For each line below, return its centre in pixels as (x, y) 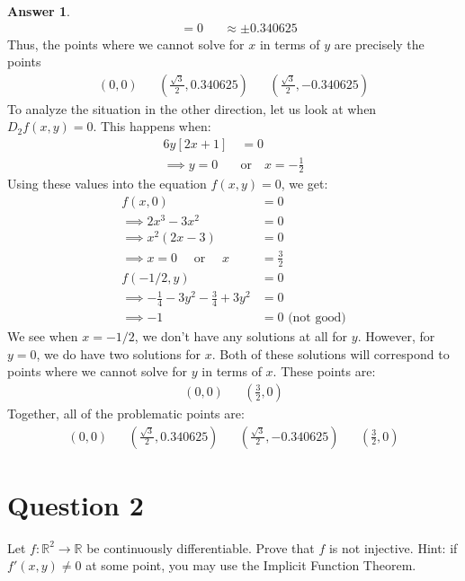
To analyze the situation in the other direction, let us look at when (192, 108)
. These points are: (324, 371)
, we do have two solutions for (119, 353)
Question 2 (76, 504)
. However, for (396, 336)
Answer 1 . (39, 11)
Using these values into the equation (107, 184)
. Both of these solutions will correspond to (331, 353)
